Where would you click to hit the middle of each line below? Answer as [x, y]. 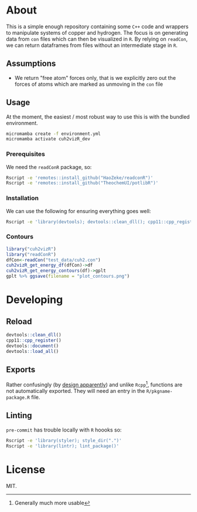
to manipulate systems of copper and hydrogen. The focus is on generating [97, 32]
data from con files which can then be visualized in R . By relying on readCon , [97, 39]
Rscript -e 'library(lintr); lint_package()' [62, 446]
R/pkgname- [159, 392]
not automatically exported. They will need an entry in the [76, 391]
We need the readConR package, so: [49, 167]
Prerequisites [26, 154]
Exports [21, 370]
